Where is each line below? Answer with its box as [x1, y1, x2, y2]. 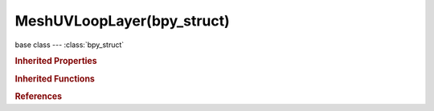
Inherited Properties [14, 56, 98, 67]
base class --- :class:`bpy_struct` [14, 40, 125, 50]
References [14, 90, 63, 101]
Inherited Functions [14, 73, 96, 84]
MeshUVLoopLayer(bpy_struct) [14, 12, 231, 30]
